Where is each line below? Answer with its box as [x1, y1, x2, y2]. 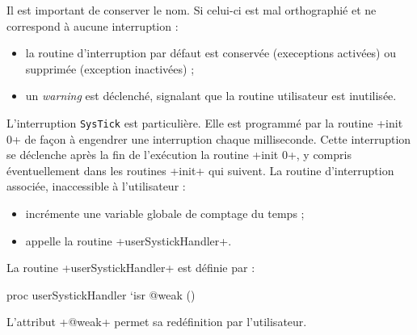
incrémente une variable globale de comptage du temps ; [25, 205, 305, 221]
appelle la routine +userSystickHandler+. [25, 232, 232, 249]
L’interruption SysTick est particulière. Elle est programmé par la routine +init [6, 114, 403, 131]
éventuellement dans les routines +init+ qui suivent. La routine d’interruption [6, 161, 394, 178]
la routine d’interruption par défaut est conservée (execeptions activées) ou [25, 44, 397, 61]
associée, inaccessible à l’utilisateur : [6, 178, 186, 195]
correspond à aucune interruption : [6, 17, 179, 34]
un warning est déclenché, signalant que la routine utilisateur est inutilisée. [25, 87, 397, 104]
